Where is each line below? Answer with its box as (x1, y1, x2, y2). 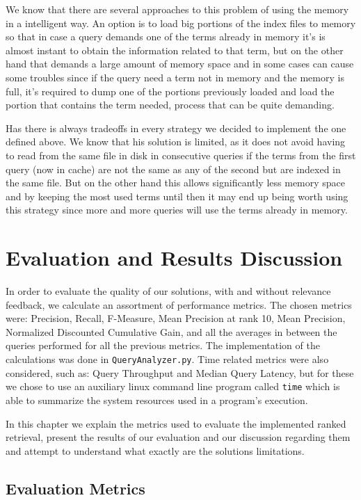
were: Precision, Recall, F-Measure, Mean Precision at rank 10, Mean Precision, (6, 311, 346, 325)
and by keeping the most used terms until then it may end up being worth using (6, 188, 348, 203)
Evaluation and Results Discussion (6, 243, 343, 272)
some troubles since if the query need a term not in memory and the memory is (6, 70, 344, 84)
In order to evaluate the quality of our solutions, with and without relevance (6, 284, 331, 298)
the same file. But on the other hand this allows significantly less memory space (6, 175, 346, 190)
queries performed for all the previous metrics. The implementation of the (6, 338, 320, 353)
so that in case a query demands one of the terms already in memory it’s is (6, 29, 326, 44)
